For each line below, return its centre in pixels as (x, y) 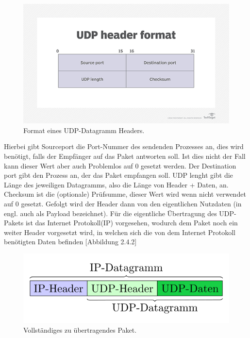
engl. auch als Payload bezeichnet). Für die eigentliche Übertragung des (110, 213)
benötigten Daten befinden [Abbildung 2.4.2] (70, 242)
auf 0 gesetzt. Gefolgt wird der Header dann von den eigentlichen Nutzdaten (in (123, 203)
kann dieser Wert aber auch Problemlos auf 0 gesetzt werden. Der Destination (120, 165)
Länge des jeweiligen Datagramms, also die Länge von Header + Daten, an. (116, 184)
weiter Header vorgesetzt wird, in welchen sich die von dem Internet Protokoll (120, 232)
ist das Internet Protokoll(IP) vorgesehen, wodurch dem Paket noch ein (132, 223)
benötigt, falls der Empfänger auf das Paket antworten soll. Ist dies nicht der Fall (125, 156)
